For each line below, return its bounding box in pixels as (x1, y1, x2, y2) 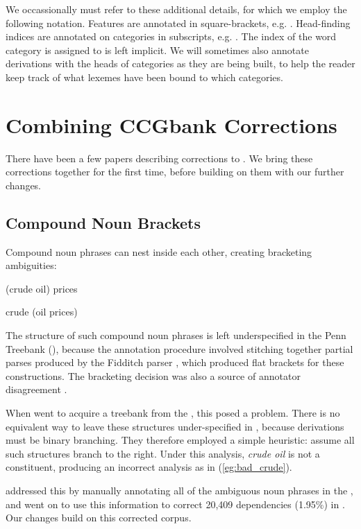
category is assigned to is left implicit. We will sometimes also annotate (6, 42, 309, 57)
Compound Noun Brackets (6, 211, 201, 233)
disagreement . (6, 382, 67, 397)
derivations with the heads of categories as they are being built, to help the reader (6, 56, 355, 71)
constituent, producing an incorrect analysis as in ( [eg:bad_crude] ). (6, 460, 292, 474)
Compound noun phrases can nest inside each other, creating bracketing (6, 244, 312, 259)
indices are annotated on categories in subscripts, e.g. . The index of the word (6, 29, 337, 44)
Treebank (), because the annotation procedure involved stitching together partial (6, 341, 353, 356)
